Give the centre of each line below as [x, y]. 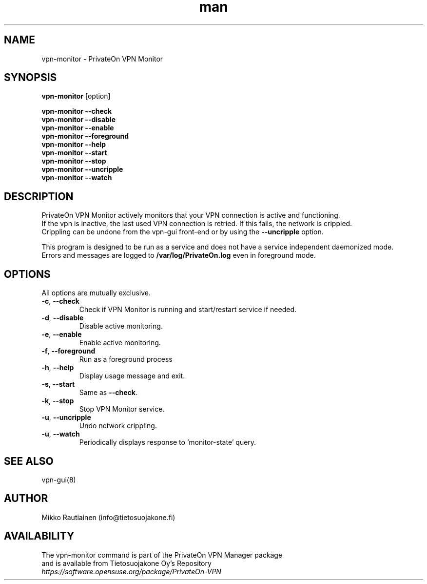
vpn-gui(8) [59, 480]
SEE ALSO [29, 461]
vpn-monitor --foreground [85, 136]
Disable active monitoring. [121, 326]
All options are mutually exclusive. [96, 293]
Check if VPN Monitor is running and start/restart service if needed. [188, 310]
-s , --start [58, 384]
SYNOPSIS [30, 78]
